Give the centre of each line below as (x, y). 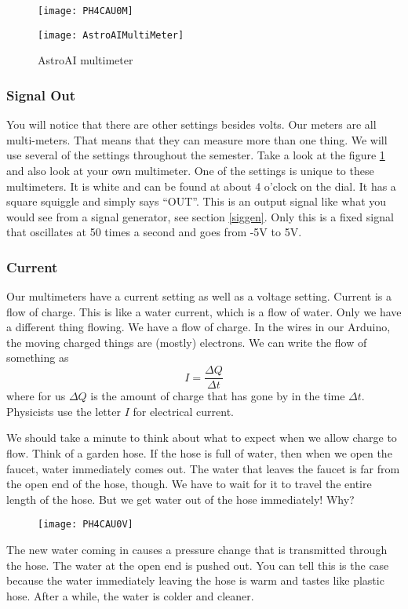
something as (38, 357)
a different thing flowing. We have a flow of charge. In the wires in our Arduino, (199, 327)
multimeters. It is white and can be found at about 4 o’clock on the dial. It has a (201, 186)
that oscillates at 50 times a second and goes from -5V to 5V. (154, 232)
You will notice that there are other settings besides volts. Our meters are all (191, 124)
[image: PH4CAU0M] (86, 11)
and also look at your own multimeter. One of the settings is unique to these (190, 170)
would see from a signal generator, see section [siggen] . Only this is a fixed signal (200, 216)
